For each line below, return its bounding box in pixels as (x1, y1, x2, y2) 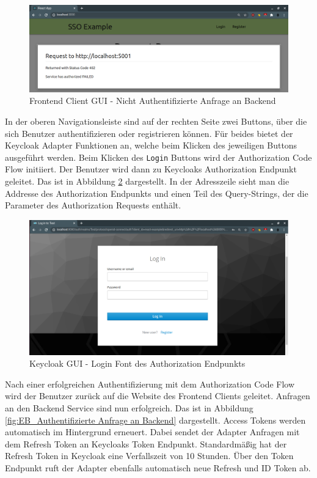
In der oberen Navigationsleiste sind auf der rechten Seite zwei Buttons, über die (5, 115, 307, 128)
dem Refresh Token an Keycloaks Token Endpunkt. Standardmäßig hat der (5, 437, 287, 450)
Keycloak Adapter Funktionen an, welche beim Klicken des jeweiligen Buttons (5, 139, 297, 152)
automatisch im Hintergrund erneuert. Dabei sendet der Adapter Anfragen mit (5, 425, 300, 438)
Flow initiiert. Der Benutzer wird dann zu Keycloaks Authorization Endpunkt (5, 163, 297, 175)
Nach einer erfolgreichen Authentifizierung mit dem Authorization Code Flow (5, 377, 295, 390)
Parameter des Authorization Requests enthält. (5, 199, 181, 211)
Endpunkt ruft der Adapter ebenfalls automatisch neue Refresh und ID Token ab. (5, 461, 311, 474)
